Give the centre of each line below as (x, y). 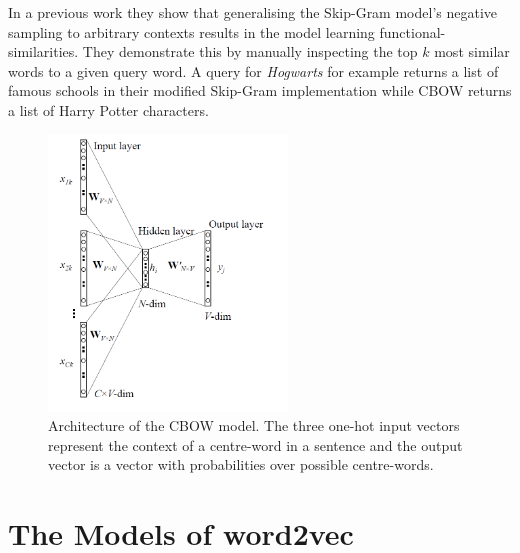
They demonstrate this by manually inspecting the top (250, 51)
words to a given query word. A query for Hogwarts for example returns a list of (253, 70)
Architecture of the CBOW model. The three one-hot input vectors (254, 425)
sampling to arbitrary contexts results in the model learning (191, 31)
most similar (472, 51)
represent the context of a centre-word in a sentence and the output (255, 444)
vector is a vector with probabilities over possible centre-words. (241, 464)
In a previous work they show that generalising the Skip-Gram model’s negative (253, 12)
